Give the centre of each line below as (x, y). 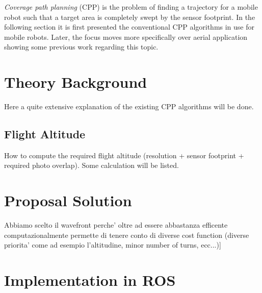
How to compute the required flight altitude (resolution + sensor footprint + (124, 155)
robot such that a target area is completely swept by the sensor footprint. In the (130, 17)
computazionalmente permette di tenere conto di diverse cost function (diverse (127, 235)
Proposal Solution (68, 200)
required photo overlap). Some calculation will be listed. (91, 165)
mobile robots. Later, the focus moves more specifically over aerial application (126, 36)
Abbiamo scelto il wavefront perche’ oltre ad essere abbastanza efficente (116, 225)
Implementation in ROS (90, 280)
